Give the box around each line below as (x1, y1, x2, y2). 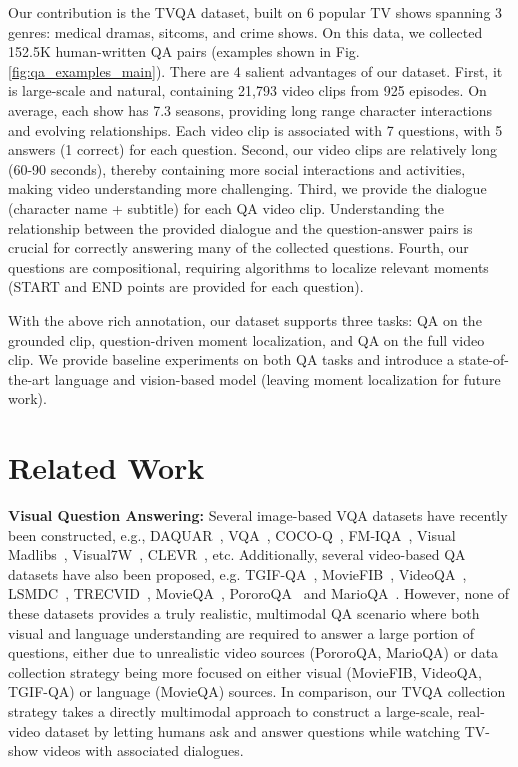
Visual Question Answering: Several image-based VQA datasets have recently (8, 505, 508, 525)
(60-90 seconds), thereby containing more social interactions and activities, (8, 158, 466, 179)
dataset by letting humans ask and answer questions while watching (44, 720, 460, 741)
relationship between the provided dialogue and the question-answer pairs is (8, 217, 473, 238)
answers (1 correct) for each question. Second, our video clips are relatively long (8, 139, 498, 160)
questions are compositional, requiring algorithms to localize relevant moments (8, 256, 489, 277)
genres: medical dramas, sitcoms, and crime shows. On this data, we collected (8, 21, 483, 42)
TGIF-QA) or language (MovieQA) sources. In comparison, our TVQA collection (8, 681, 506, 702)
